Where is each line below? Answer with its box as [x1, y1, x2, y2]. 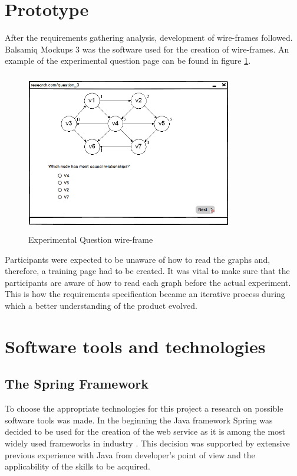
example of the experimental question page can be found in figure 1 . [5, 54, 251, 67]
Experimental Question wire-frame [28, 233, 153, 246]
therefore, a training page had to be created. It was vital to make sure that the [5, 265, 290, 277]
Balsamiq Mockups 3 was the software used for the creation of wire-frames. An [5, 43, 289, 55]
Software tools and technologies [5, 334, 266, 358]
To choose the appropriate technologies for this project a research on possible [5, 402, 283, 415]
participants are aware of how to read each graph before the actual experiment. [5, 276, 291, 288]
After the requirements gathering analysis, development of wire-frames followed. [5, 31, 293, 44]
